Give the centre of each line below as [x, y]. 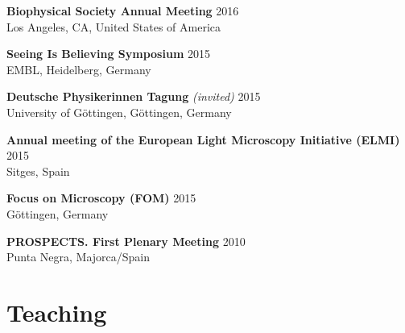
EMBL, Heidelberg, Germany [79, 69]
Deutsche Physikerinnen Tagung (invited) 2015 [134, 96]
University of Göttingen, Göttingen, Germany [119, 112]
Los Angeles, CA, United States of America [114, 26]
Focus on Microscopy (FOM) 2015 [101, 198]
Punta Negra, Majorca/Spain [79, 257]
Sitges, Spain [38, 171]
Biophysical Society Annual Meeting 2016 [123, 10]
